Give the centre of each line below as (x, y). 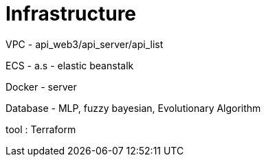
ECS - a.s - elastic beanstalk (70, 65)
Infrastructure (71, 14)
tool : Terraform (41, 129)
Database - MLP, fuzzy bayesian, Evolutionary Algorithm (133, 108)
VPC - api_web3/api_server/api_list (85, 44)
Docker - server (41, 86)
